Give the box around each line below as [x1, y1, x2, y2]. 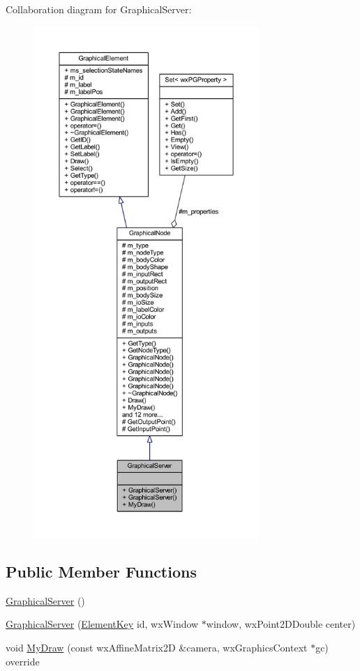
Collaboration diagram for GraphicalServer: [6, 2, 192, 16]
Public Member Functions [6, 560, 197, 582]
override [6, 654, 40, 668]
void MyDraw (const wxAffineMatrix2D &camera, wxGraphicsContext [6, 640, 308, 654]
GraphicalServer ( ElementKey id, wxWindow [6, 617, 199, 631]
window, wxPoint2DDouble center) [206, 617, 356, 631]
